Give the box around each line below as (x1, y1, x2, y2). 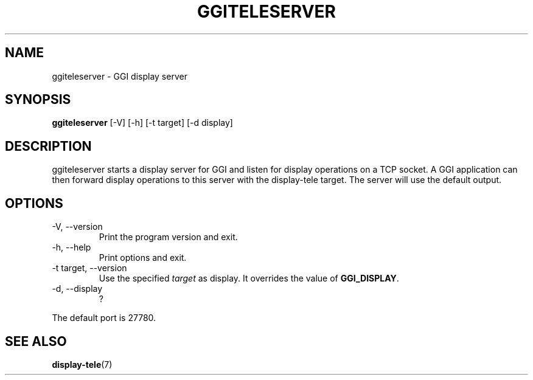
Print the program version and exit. (99, 232, 238, 243)
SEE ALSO (5, 333, 67, 349)
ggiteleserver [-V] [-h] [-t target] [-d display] (52, 117, 233, 128)
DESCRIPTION (5, 138, 92, 154)
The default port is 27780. (52, 313, 156, 323)
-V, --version (52, 221, 103, 232)
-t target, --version (52, 263, 127, 274)
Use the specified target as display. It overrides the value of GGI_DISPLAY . (99, 273, 399, 284)
